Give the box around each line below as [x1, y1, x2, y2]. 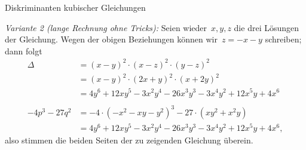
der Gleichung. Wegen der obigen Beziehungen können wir [5, 33, 218, 45]
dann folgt [5, 44, 42, 57]
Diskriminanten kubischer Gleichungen [5, 1, 146, 13]
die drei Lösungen [234, 21, 299, 33]
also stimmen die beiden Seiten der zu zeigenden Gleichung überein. [5, 134, 253, 146]
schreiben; [265, 33, 302, 45]
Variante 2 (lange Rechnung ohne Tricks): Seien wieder [5, 21, 207, 33]
